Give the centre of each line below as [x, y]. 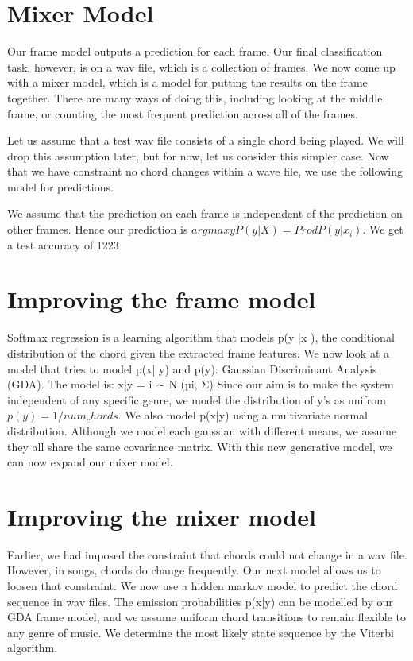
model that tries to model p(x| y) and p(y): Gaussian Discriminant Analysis [192, 368]
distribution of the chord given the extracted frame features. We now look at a [199, 352]
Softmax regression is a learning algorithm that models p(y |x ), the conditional [201, 337]
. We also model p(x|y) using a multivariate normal [243, 415]
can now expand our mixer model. [90, 462]
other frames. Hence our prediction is [98, 229]
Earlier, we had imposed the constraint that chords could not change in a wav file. [207, 554]
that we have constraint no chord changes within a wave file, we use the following [205, 171]
